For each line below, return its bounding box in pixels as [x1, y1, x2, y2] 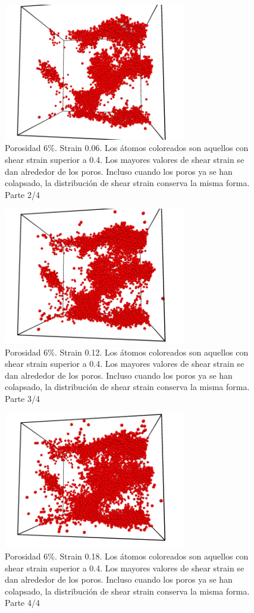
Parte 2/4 [5, 188, 40, 200]
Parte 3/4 [5, 392, 40, 405]
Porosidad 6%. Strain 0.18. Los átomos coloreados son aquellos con [5, 550, 249, 562]
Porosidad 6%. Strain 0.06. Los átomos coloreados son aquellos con [5, 142, 249, 154]
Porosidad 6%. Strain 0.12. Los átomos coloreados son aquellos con [5, 345, 249, 358]
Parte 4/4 [5, 596, 40, 609]
